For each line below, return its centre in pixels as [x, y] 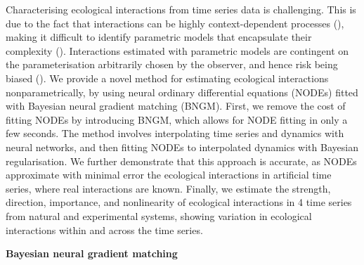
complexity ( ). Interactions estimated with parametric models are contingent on [177, 50]
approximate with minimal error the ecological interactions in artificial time [169, 175]
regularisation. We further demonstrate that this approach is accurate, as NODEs [181, 161]
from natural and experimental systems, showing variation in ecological [159, 215]
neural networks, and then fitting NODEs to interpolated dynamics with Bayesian [182, 147]
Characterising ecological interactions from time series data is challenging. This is [181, 9]
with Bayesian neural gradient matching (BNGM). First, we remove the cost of [176, 106]
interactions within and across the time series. [104, 230]
